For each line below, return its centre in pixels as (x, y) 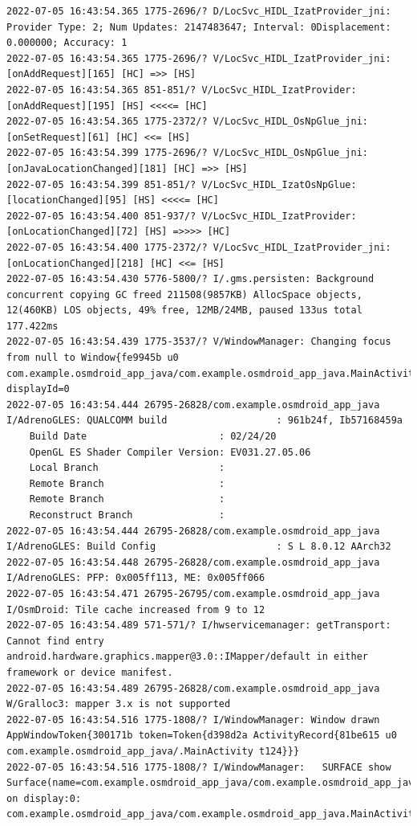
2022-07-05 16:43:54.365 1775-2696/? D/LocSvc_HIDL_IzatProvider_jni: (199, 11)
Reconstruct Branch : (127, 515)
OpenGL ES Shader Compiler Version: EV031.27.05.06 (170, 452)
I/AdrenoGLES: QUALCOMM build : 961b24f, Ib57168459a (204, 421)
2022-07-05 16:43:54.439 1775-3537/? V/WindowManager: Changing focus (199, 342)
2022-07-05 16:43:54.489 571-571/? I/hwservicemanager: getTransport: (199, 626)
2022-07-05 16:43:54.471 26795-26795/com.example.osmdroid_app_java (193, 593)
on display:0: (44, 798)
